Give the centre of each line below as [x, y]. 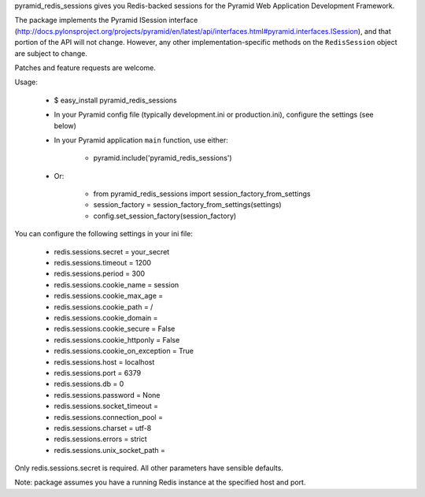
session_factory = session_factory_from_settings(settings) [188, 205]
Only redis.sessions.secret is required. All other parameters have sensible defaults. [149, 468]
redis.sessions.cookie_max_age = [109, 296]
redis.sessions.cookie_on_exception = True [124, 351]
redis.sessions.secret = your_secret [112, 251]
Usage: [26, 82]
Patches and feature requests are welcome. [85, 68]
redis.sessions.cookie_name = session [116, 284]
